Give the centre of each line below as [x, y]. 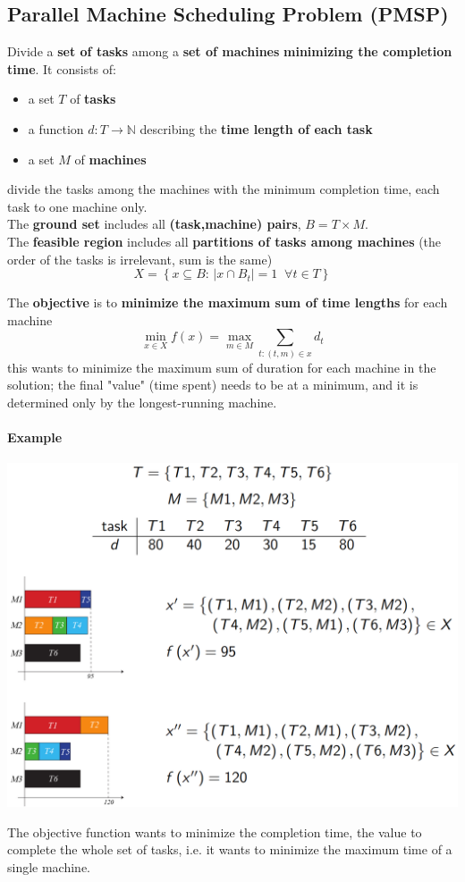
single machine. [49, 866]
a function [56, 128]
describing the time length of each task [256, 128]
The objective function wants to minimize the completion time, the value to [215, 832]
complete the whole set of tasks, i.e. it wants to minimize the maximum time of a [230, 849]
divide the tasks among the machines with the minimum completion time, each [224, 189]
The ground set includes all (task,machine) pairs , [154, 224]
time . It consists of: [62, 68]
